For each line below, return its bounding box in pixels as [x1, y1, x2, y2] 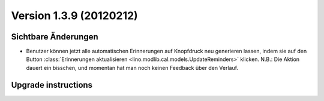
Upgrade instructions [11, 79, 93, 90]
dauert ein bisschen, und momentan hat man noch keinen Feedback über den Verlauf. [26, 64, 239, 71]
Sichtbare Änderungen [11, 32, 98, 42]
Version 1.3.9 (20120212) [11, 9, 138, 22]
